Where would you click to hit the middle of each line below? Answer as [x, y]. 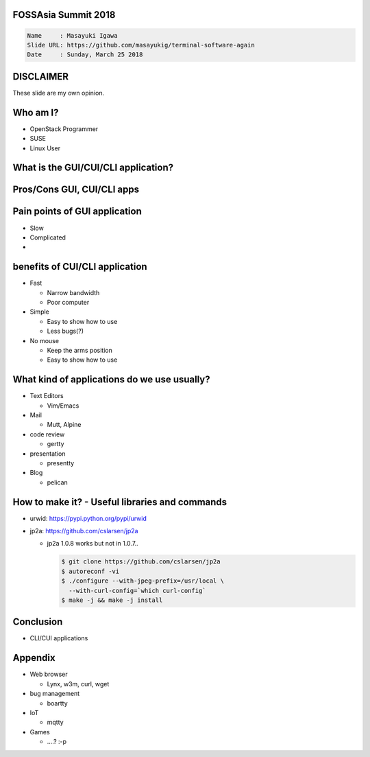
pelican [57, 482]
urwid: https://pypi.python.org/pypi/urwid [88, 518]
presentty [61, 463]
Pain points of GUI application [77, 212]
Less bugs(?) [65, 331]
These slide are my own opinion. [59, 93]
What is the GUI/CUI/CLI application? [93, 168]
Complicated [48, 237]
